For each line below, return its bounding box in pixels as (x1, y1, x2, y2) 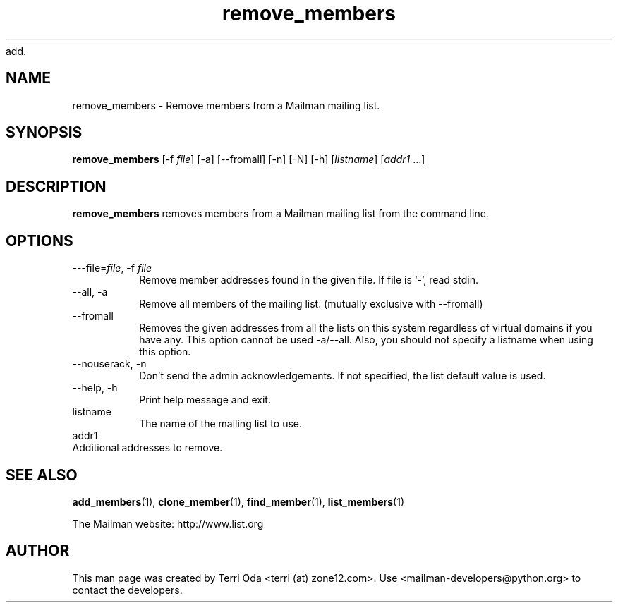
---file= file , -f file (72, 262, 152, 274)
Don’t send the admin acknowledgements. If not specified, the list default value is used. (139, 370, 546, 382)
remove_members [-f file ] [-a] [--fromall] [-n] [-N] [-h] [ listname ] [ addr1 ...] (72, 153, 425, 166)
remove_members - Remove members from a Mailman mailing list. (72, 99, 380, 111)
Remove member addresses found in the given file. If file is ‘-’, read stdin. (139, 274, 478, 286)
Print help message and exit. (139, 394, 271, 406)
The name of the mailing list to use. (139, 418, 302, 430)
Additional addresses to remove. (72, 442, 223, 454)
